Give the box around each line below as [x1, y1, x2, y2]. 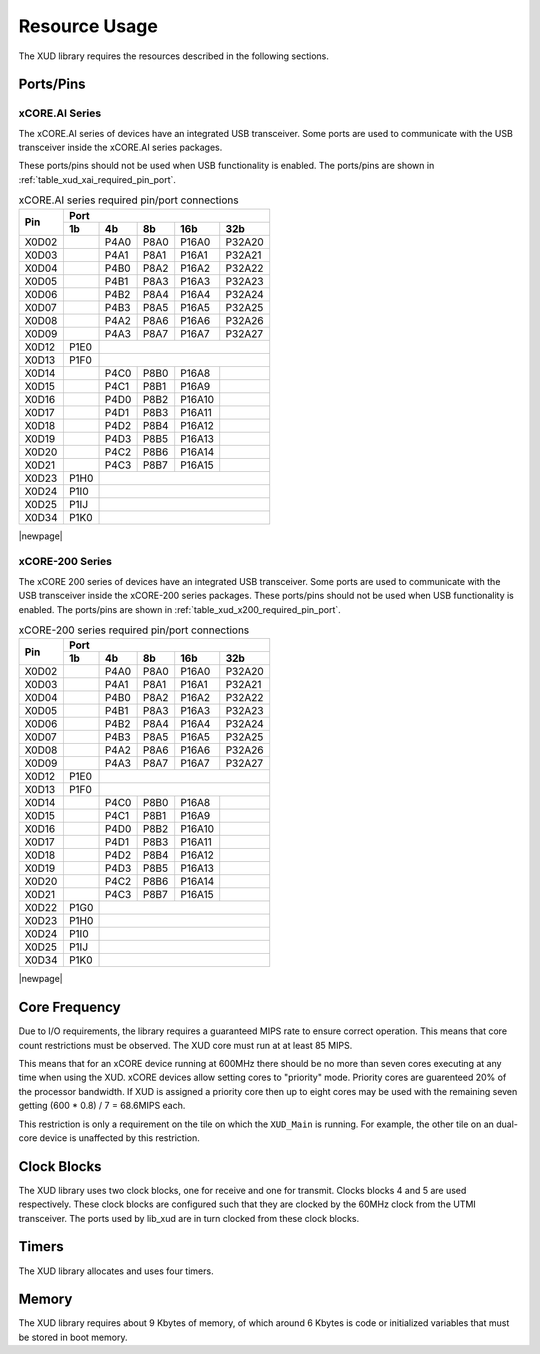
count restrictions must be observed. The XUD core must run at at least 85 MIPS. [18, 1039, 353, 1051]
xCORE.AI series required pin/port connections [18, 193, 239, 207]
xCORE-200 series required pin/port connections [18, 623, 250, 637]
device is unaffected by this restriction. [39, 1131, 200, 1144]
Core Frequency [18, 999, 121, 1016]
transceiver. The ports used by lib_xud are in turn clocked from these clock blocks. [18, 1212, 360, 1224]
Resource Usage [18, 15, 159, 37]
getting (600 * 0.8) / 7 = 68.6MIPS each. [18, 1100, 186, 1112]
